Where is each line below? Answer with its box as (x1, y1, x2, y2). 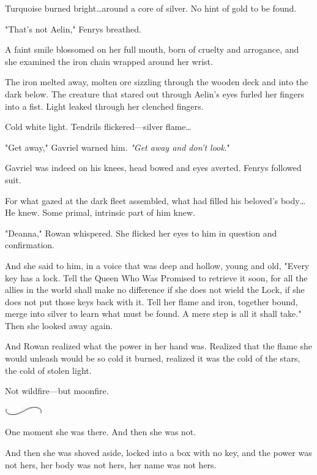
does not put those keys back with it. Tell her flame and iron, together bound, (5, 295, 298, 308)
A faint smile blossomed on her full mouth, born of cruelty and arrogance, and (5, 43, 299, 56)
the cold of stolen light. (5, 363, 92, 376)
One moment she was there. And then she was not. (5, 425, 196, 438)
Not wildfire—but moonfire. (5, 384, 109, 397)
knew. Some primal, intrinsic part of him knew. (18, 206, 195, 219)
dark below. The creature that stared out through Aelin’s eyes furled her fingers (5, 87, 305, 100)
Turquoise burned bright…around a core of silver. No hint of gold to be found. (5, 2, 297, 14)
